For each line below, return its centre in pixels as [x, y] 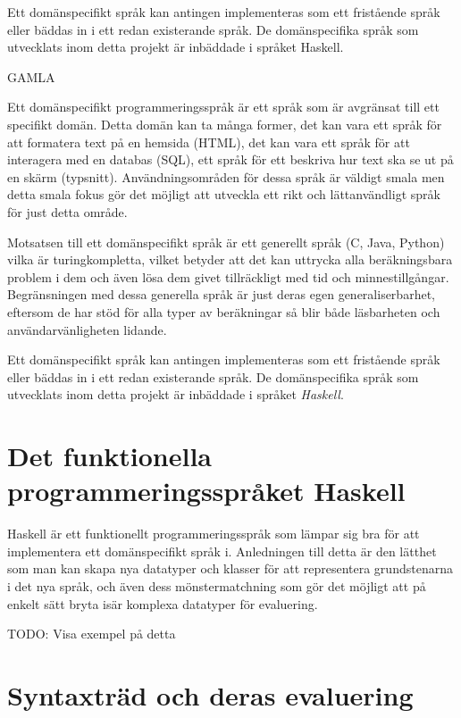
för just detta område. [67, 211]
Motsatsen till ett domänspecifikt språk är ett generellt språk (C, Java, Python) [226, 242]
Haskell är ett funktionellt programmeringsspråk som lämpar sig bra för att [214, 534]
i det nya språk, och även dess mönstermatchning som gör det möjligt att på [217, 585]
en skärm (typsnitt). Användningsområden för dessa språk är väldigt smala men [226, 176]
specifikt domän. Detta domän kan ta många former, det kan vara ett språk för [225, 124]
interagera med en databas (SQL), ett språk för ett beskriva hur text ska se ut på [230, 159]
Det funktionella [110, 456]
